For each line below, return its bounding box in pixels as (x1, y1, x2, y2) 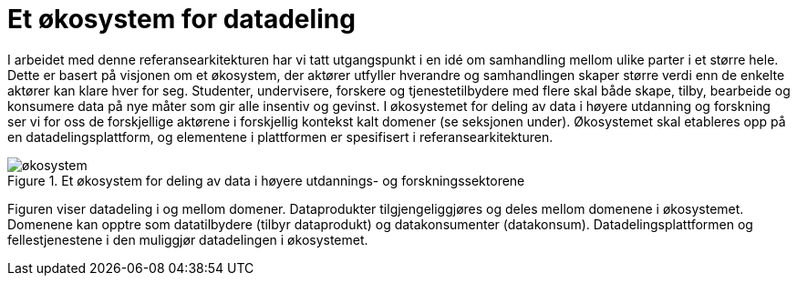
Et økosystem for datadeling (7, 4, 356, 35)
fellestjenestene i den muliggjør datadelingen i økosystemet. (7, 231, 368, 248)
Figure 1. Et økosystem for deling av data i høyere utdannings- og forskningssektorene (7, 172, 525, 188)
